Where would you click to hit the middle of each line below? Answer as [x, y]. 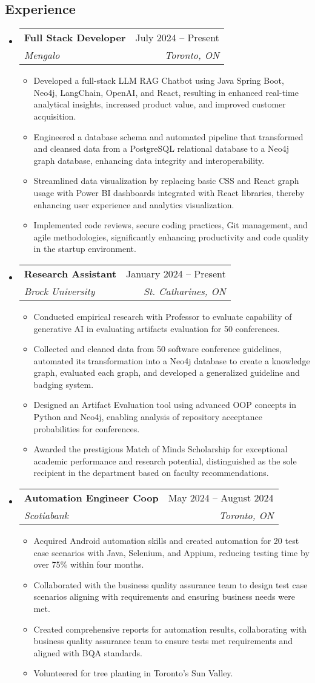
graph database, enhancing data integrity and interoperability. [149, 160]
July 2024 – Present [177, 38]
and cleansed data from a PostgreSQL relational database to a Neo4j [161, 148]
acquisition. [55, 116]
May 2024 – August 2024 [221, 498]
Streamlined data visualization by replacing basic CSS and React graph [166, 181]
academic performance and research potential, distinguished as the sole [165, 460]
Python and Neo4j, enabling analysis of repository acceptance [148, 417]
